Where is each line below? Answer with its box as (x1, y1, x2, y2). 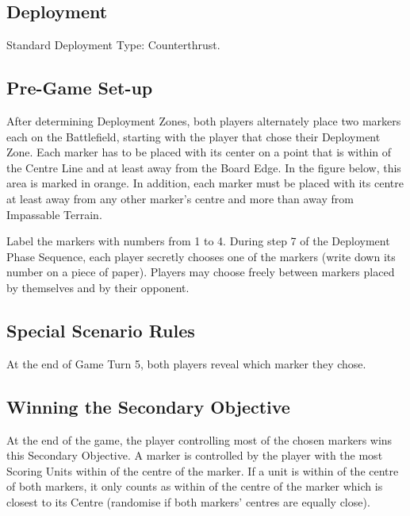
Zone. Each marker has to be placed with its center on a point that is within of (6, 144, 392, 160)
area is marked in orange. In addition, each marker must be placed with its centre (6, 175, 404, 191)
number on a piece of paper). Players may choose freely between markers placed (6, 264, 395, 280)
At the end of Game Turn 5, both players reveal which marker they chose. (6, 355, 366, 372)
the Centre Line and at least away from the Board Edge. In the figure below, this (6, 159, 401, 175)
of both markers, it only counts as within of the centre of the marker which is (6, 478, 383, 495)
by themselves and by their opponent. (6, 279, 190, 295)
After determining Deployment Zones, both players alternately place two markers (6, 113, 401, 129)
